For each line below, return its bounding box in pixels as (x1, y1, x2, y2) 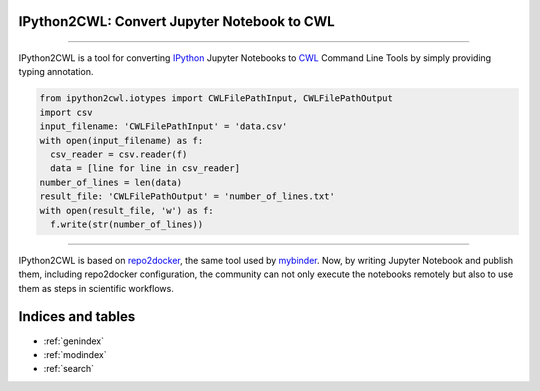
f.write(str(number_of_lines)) (50, 218, 204, 230)
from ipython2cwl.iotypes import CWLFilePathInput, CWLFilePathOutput (39, 93, 394, 104)
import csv (39, 106, 93, 118)
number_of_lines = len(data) (39, 176, 183, 188)
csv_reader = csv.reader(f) (50, 148, 188, 160)
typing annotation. (18, 66, 94, 78)
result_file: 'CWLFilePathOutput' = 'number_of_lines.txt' (39, 191, 335, 202)
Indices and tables (18, 308, 136, 325)
